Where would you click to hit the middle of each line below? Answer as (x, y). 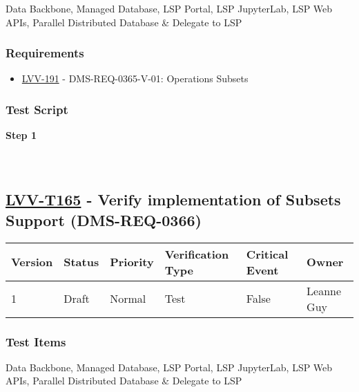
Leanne (324, 290)
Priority (132, 262)
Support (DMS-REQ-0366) (104, 220)
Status (81, 262)
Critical (267, 254)
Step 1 (21, 135)
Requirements (45, 53)
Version (32, 262)
